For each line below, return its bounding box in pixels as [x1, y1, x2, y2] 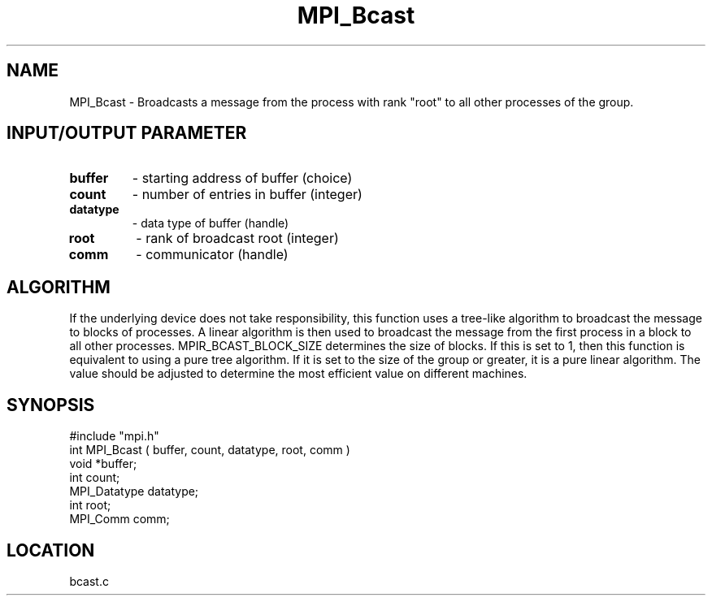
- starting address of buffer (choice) [132, 170, 353, 187]
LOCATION [7, 539, 95, 561]
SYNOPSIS [7, 394, 95, 415]
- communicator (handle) [136, 246, 289, 263]
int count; [69, 470, 120, 485]
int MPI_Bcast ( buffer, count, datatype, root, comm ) [69, 443, 350, 457]
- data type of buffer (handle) [132, 216, 289, 231]
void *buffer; [69, 457, 137, 471]
